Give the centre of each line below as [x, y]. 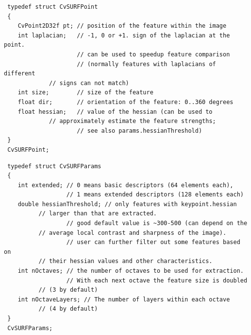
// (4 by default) [68, 309]
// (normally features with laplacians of [146, 64]
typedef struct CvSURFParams [54, 166]
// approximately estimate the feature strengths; [133, 121]
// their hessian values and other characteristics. [125, 261]
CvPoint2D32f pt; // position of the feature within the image [122, 26]
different [20, 74]
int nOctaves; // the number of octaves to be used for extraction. [131, 271]
